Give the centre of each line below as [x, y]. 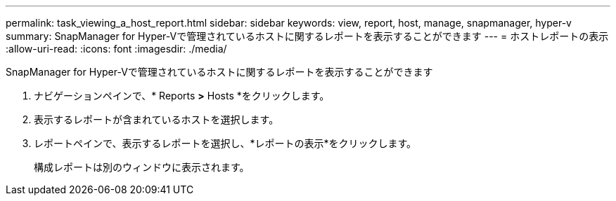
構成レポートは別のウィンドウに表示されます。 [142, 167]
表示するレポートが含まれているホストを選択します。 [156, 119]
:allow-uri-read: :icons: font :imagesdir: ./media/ [116, 49]
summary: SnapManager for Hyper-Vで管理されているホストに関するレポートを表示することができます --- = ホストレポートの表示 [307, 36]
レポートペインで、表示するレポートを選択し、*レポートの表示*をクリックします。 [225, 143]
